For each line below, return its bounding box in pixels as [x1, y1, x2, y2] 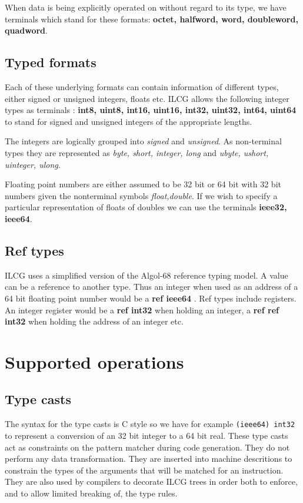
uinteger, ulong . [5, 158, 61, 170]
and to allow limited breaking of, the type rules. [5, 487, 178, 499]
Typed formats [5, 53, 96, 71]
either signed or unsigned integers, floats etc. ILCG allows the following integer [5, 92, 289, 104]
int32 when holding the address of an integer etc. [5, 315, 184, 327]
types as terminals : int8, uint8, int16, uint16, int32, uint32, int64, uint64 [5, 104, 297, 116]
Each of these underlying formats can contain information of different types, [5, 80, 279, 92]
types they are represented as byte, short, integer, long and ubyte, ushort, [5, 146, 269, 158]
